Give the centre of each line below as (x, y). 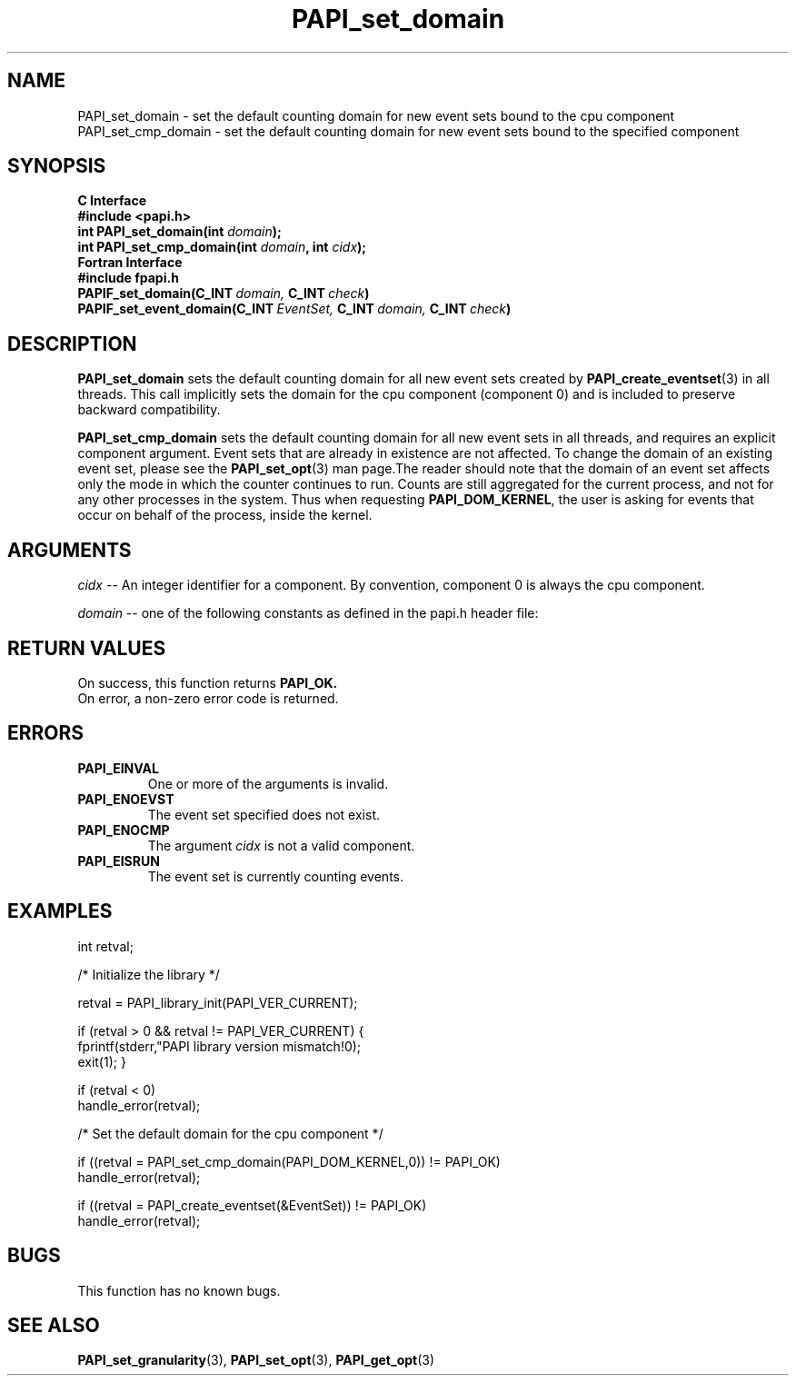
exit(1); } (102, 1061)
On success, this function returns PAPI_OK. (208, 682)
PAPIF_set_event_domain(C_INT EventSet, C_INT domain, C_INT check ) (294, 309)
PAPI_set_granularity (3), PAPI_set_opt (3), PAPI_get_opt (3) (256, 1360)
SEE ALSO (54, 1325)
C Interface (112, 201)
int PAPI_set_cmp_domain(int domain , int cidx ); (222, 247)
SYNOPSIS (57, 166)
